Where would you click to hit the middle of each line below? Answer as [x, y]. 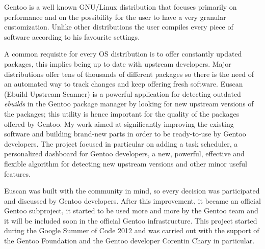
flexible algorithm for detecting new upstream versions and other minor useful [126, 163]
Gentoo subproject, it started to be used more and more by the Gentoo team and [131, 211]
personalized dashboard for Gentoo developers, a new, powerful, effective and [124, 154]
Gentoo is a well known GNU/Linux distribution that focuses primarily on [121, 7]
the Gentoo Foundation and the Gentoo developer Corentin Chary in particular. [129, 241]
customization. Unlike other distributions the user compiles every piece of [119, 27]
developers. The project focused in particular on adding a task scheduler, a [121, 143]
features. [17, 173]
